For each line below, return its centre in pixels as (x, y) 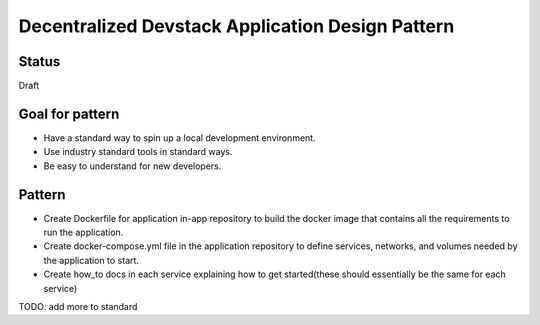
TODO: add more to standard (78, 306)
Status (39, 61)
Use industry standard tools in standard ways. (138, 152)
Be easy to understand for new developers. (132, 166)
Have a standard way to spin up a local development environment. (179, 137)
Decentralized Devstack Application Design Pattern (236, 26)
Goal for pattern (69, 113)
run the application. (83, 232)
